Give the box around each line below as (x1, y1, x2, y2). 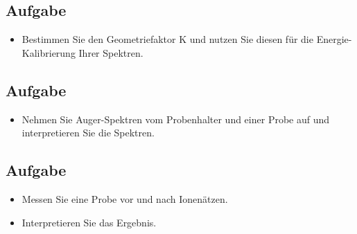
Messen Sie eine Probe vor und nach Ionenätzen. (21, 191, 228, 206)
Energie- (316, 32, 352, 46)
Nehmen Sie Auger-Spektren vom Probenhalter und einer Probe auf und (21, 111, 330, 126)
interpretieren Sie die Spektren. (21, 125, 155, 140)
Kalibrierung (21, 45, 76, 60)
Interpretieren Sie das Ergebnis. (21, 215, 157, 229)
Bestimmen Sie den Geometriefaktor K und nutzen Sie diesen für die (21, 32, 313, 46)
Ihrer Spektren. (78, 45, 143, 60)
